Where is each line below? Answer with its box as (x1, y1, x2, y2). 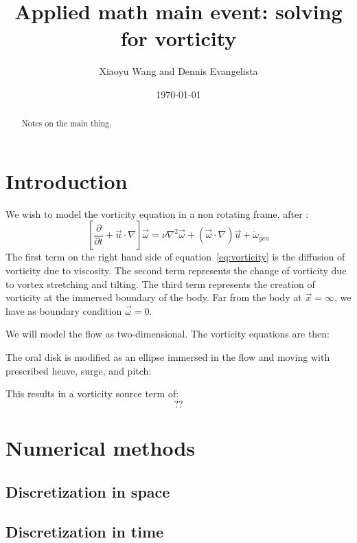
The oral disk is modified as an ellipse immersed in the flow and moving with (5, 350, 330, 364)
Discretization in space (5, 480, 170, 502)
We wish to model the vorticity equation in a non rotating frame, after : (5, 206, 309, 221)
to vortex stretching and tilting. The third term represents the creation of (5, 276, 315, 291)
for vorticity (120, 24, 237, 52)
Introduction (5, 166, 128, 195)
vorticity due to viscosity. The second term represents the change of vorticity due (5, 263, 347, 278)
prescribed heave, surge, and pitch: (5, 363, 152, 377)
